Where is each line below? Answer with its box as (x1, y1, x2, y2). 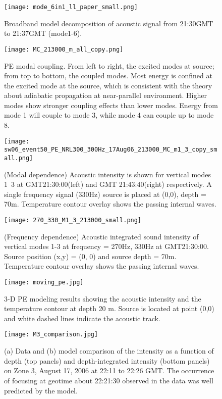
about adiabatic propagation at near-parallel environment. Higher (4, 90, 207, 101)
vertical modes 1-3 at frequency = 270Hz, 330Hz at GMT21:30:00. (4, 241, 209, 252)
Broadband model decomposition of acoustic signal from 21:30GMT (4, 18, 213, 28)
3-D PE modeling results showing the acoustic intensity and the (4, 293, 201, 304)
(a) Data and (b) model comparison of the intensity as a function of (4, 345, 214, 356)
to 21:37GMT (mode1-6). (4, 28, 82, 38)
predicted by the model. (4, 385, 78, 395)
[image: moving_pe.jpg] (4, 279, 84, 286)
